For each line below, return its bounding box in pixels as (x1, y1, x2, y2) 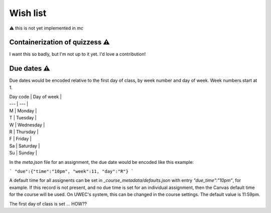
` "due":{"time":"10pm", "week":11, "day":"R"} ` (9, 168, 134, 174)
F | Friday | (9, 136, 32, 142)
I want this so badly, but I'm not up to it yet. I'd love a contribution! (9, 51, 146, 57)
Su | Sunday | (9, 150, 38, 156)
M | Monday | (9, 108, 37, 114)
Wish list (9, 8, 47, 19)
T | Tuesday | (9, 115, 37, 121)
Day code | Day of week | (9, 94, 62, 100)
